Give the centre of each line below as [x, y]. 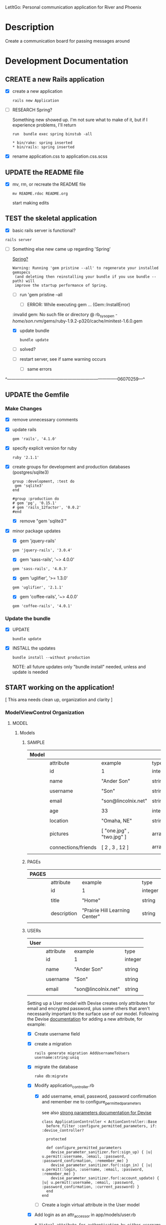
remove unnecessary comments [45, 419]
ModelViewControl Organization [45, 712]
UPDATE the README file [44, 172]
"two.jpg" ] [114, 837]
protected [56, 1139]
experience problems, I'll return [44, 125]
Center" [91, 916]
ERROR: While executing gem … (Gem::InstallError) [79, 304]
